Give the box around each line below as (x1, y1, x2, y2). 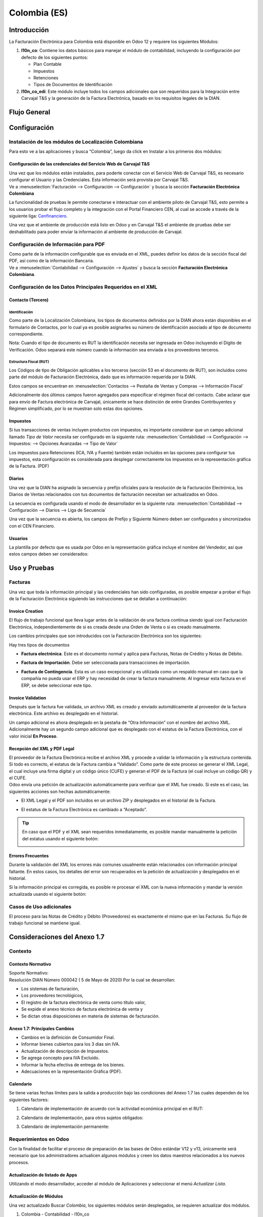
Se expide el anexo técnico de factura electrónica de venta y (21, 1006, 143, 1012)
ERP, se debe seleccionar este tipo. (21, 682, 92, 688)
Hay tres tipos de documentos (9, 642, 70, 647)
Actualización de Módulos (9, 1193, 63, 1199)
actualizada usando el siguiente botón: (9, 891, 87, 897)
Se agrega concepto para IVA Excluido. (21, 1055, 100, 1061)
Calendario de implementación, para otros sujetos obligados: (21, 1115, 144, 1121)
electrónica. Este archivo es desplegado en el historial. (9, 711, 119, 717)
